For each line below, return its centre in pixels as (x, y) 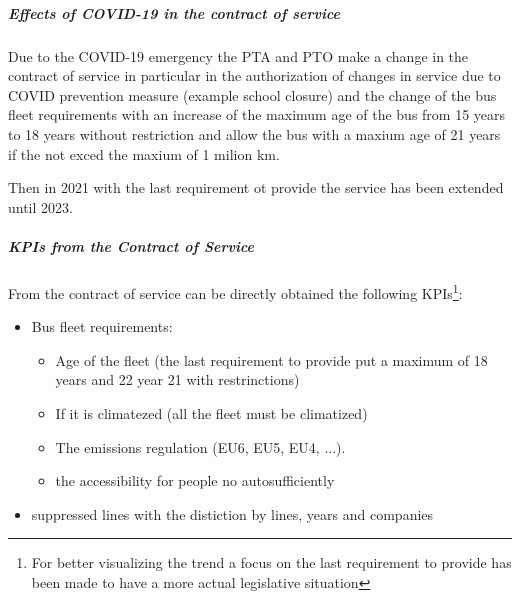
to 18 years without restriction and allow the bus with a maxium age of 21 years (254, 133)
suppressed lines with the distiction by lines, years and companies (232, 513)
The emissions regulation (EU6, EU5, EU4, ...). (200, 446)
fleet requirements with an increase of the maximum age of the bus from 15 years (257, 114)
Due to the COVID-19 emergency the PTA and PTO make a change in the (238, 55)
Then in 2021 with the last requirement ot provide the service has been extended (256, 187)
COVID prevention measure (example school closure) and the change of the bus (252, 94)
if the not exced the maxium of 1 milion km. (144, 153)
